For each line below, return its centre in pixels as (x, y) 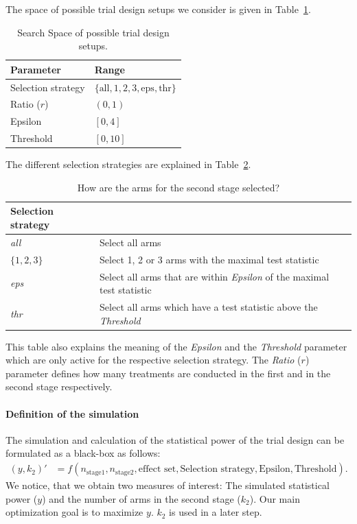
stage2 (125, 472)
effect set (157, 469)
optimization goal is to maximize (74, 512)
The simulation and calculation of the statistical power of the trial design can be (175, 439)
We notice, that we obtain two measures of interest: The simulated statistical (168, 485)
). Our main (275, 498)
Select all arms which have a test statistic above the (209, 307)
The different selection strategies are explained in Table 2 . (128, 164)
